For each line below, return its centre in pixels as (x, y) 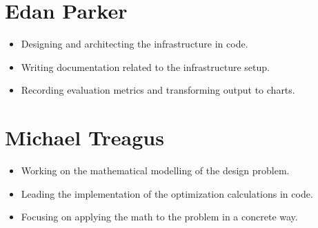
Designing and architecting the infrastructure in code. (135, 44)
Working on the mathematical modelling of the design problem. (155, 170)
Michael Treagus (85, 137)
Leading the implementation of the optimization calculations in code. (167, 193)
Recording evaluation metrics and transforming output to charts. (158, 90)
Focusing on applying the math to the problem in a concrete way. (159, 217)
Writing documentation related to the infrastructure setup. (145, 66)
